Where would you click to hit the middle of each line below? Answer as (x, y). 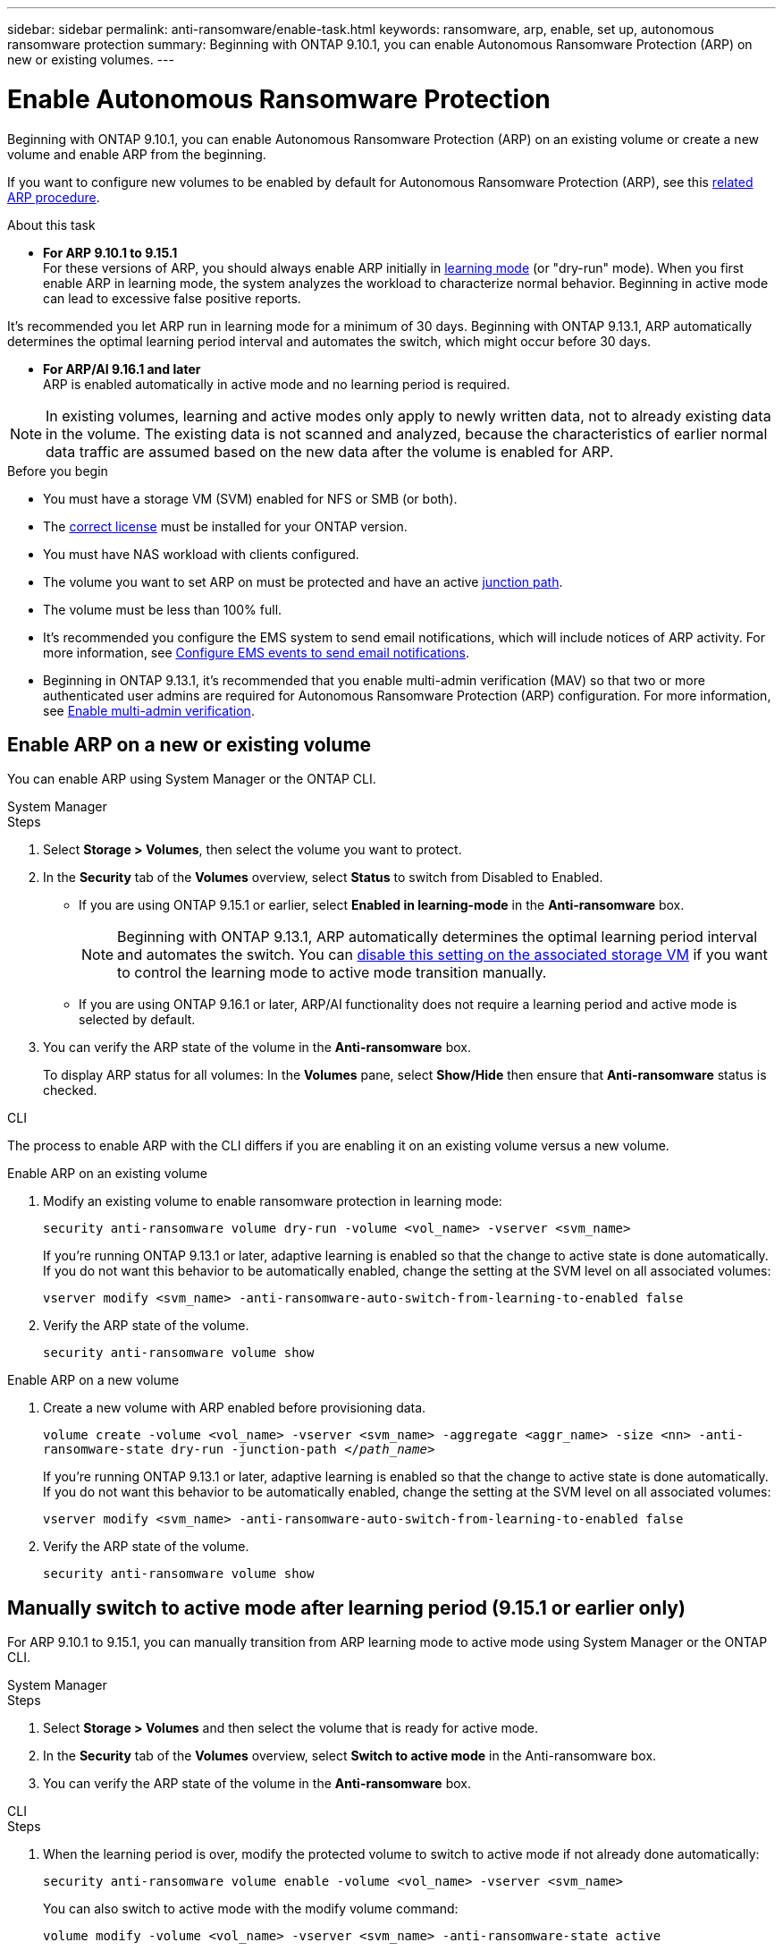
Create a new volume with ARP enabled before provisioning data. (235, 1408)
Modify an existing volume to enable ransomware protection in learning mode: (273, 1201)
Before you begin (58, 471)
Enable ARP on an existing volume (107, 1174)
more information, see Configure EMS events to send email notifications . (257, 652)
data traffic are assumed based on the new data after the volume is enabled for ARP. (330, 451)
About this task (51, 225)
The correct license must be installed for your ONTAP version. (225, 526)
